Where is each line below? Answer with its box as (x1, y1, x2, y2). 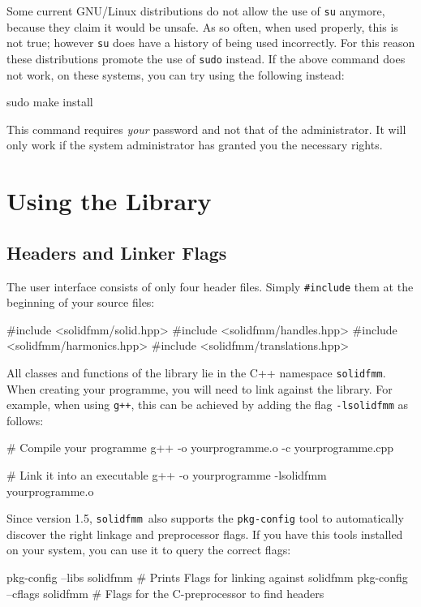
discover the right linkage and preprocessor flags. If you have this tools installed (6, 525, 403, 542)
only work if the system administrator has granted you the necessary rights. (6, 136, 383, 153)
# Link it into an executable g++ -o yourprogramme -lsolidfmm (6, 467, 327, 484)
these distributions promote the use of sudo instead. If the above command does (6, 50, 406, 67)
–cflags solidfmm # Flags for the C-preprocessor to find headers (6, 584, 324, 601)
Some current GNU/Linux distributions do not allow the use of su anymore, (6, 2, 385, 19)
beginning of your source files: (6, 294, 155, 311)
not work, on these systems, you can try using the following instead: (6, 66, 345, 83)
